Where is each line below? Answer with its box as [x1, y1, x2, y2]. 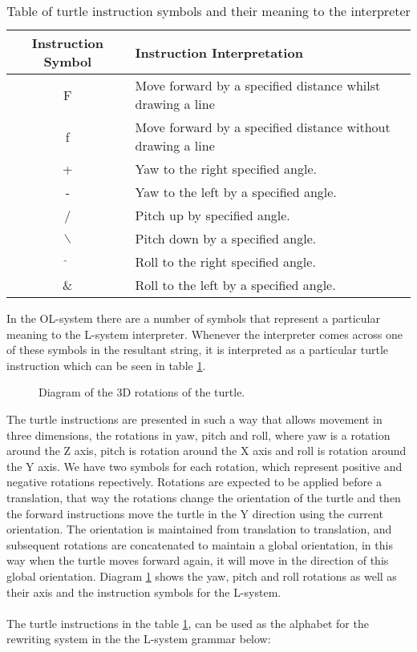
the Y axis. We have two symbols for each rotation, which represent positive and [6, 457, 403, 474]
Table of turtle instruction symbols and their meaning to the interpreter [6, 2, 411, 20]
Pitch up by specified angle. [135, 206, 290, 224]
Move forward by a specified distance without [135, 118, 391, 136]
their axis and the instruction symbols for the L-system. [6, 583, 281, 600]
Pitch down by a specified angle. [135, 229, 317, 248]
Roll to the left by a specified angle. [135, 276, 336, 294]
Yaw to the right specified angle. [135, 159, 317, 178]
